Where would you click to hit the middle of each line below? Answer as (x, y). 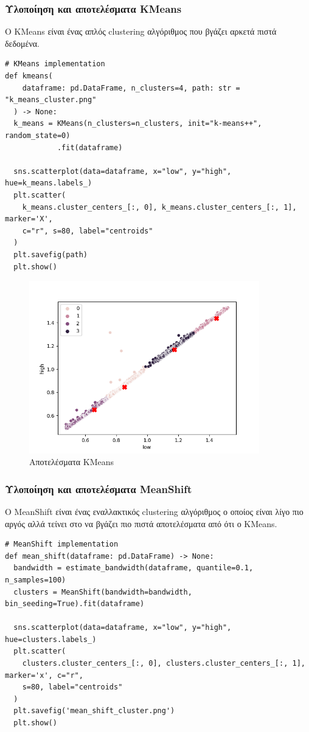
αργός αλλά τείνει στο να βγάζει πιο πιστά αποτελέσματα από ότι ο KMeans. (141, 523)
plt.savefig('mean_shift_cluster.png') (94, 711)
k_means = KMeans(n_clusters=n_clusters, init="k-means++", (138, 124)
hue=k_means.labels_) (49, 183)
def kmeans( (29, 76)
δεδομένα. (23, 43)
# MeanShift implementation (62, 544)
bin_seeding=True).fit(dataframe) (75, 604)
